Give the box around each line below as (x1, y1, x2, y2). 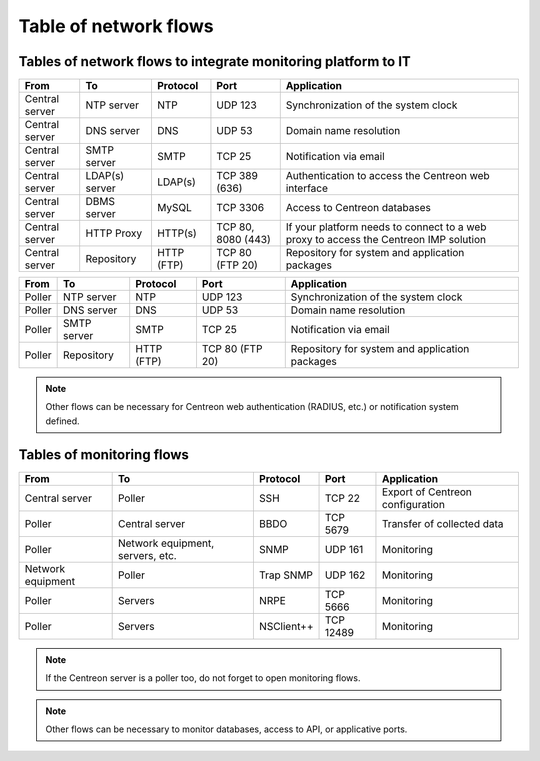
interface (285, 181, 329, 195)
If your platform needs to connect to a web (285, 220, 487, 234)
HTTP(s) (156, 226, 197, 240)
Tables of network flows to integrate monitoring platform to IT (18, 53, 412, 70)
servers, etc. (117, 548, 177, 562)
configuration (381, 497, 445, 511)
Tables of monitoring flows (18, 446, 190, 463)
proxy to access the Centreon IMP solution (285, 233, 487, 247)
